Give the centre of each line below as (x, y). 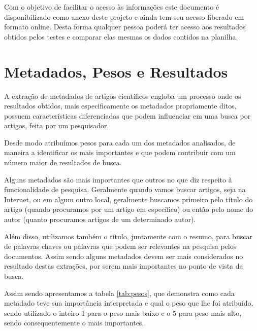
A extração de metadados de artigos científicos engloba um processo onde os (123, 96)
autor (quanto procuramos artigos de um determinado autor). (100, 219)
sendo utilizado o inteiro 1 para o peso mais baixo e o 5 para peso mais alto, (123, 312)
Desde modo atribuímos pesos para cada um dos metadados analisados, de (120, 142)
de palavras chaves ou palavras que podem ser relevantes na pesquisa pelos (120, 246)
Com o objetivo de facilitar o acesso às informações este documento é (112, 7)
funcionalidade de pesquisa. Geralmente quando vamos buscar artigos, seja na (125, 189)
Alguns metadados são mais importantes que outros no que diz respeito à (118, 179)
